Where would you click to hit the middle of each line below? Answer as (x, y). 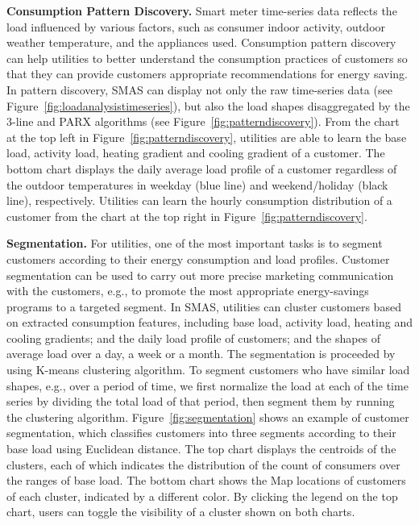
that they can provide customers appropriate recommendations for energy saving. (207, 74)
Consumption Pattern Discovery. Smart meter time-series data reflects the (202, 10)
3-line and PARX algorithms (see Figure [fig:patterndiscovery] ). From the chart (203, 121)
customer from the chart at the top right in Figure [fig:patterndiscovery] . (187, 216)
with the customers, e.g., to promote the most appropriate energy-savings (188, 291)
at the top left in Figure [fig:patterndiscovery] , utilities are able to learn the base (207, 137)
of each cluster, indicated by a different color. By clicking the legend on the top (202, 496)
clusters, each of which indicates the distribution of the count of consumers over (203, 464)
